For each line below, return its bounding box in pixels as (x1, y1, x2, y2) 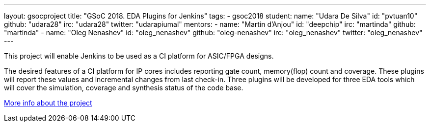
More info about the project (4, 99, 92, 107)
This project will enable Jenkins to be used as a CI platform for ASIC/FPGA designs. (4, 52, 274, 60)
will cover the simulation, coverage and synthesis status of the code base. (4, 84, 243, 92)
